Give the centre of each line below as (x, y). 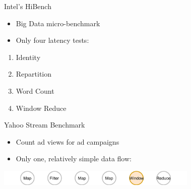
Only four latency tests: (52, 40)
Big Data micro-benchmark (58, 23)
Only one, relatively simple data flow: (74, 159)
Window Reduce (41, 108)
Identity (28, 57)
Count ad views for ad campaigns (68, 141)
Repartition (34, 74)
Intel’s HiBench (28, 6)
